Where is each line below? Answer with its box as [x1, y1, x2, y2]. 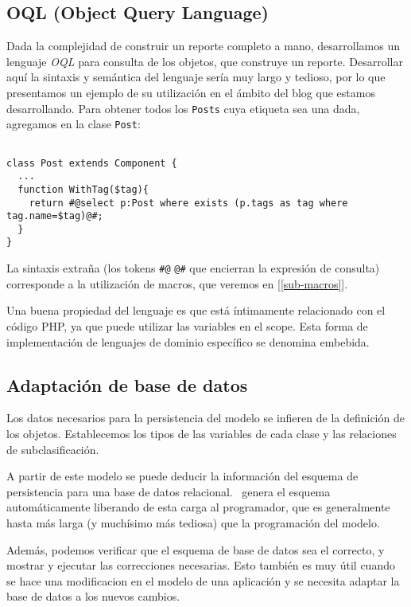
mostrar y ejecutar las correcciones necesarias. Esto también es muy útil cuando [6, 557, 395, 574]
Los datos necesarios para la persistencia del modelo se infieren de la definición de [6, 409, 405, 426]
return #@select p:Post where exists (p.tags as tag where [29, 197, 348, 209]
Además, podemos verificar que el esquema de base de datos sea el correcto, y [6, 541, 385, 558]
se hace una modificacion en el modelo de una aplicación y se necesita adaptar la [6, 572, 400, 589]
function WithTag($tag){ [17, 183, 149, 195]
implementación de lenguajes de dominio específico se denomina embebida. [6, 333, 370, 350]
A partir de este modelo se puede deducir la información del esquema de [6, 468, 359, 484]
